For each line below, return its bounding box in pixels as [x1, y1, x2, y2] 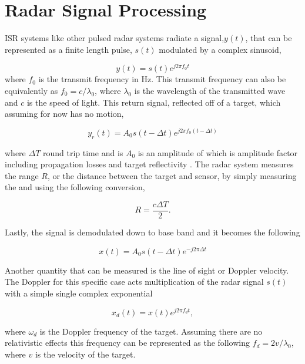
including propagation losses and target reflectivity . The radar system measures [5, 158, 294, 170]
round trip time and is [43, 146, 123, 159]
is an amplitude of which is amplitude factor [138, 146, 298, 159]
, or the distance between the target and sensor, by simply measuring [47, 169, 297, 181]
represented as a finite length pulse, [5, 43, 132, 55]
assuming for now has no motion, [5, 107, 124, 120]
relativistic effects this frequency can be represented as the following [5, 336, 250, 349]
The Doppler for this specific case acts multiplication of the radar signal [5, 275, 264, 288]
